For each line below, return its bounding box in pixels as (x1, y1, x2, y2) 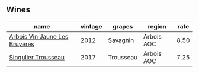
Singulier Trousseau (9, 53, 65, 61)
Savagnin (108, 36, 134, 44)
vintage (80, 22, 102, 30)
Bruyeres (9, 40, 34, 48)
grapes (112, 22, 133, 30)
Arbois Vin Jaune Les (9, 32, 69, 40)
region (147, 22, 167, 30)
